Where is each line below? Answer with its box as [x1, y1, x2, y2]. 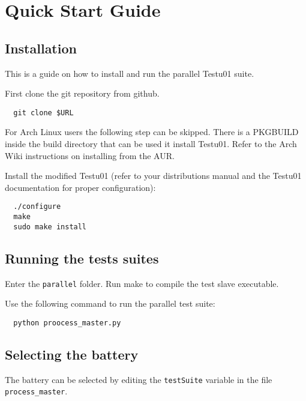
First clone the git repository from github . [5, 87, 160, 100]
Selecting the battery [5, 345, 139, 363]
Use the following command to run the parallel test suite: [5, 297, 215, 310]
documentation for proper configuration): [5, 181, 156, 193]
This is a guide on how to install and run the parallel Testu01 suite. [5, 67, 254, 79]
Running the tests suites [5, 249, 159, 267]
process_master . [5, 385, 68, 397]
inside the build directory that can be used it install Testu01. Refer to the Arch [5, 137, 297, 150]
